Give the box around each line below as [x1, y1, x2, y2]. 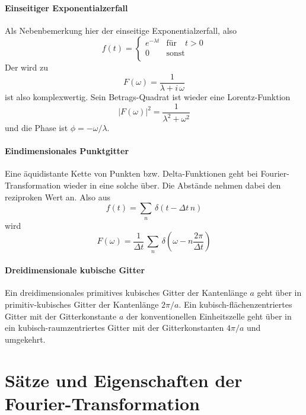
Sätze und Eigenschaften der [5, 368, 243, 392]
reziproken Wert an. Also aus [5, 190, 110, 203]
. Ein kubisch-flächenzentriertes [179, 298, 292, 310]
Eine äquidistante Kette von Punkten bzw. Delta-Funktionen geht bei [5, 167, 258, 180]
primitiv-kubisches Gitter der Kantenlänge [5, 298, 159, 310]
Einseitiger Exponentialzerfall [5, 1, 128, 14]
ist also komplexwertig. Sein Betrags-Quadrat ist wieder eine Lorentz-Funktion [5, 91, 291, 103]
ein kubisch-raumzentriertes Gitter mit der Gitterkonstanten [5, 321, 224, 334]
